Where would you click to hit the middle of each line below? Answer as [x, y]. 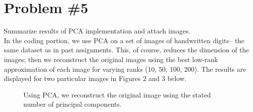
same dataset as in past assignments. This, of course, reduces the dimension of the [126, 50]
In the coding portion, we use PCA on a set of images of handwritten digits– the [124, 40]
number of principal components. [72, 104]
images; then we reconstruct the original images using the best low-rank [111, 59]
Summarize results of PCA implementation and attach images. [97, 31]
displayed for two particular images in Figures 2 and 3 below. [95, 78]
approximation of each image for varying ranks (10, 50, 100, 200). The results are [125, 69]
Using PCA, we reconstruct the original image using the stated [117, 94]
